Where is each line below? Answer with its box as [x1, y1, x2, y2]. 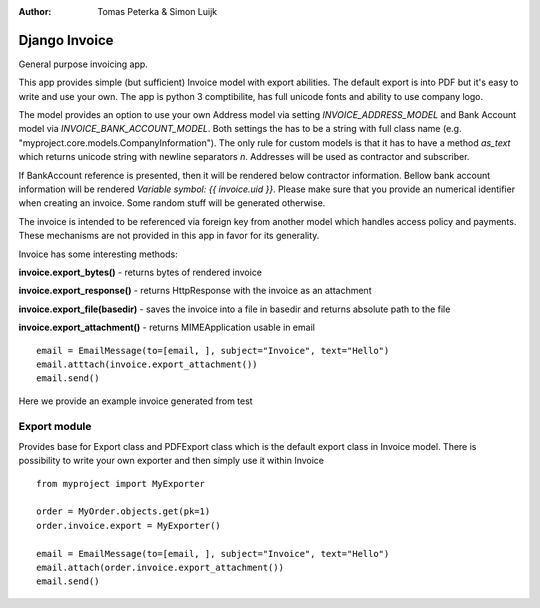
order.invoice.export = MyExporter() [36, 520, 222, 531]
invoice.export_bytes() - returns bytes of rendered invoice [18, 266, 263, 278]
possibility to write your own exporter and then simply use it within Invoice [18, 455, 325, 467]
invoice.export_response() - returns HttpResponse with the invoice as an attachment [18, 285, 372, 297]
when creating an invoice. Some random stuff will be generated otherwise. [18, 197, 326, 209]
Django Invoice [18, 31, 114, 49]
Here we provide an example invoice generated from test [18, 395, 254, 407]
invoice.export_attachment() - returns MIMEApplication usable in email [18, 321, 315, 334]
